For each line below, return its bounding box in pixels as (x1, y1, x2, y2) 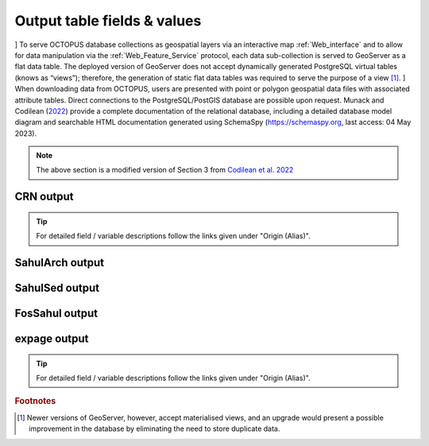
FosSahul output (14, 307, 99, 320)
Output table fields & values (14, 12, 202, 29)
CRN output (14, 190, 74, 204)
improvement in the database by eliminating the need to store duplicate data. (29, 424, 280, 433)
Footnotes (14, 396, 56, 407)
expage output (14, 332, 89, 346)
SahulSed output (14, 281, 99, 295)
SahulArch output (14, 256, 105, 270)
